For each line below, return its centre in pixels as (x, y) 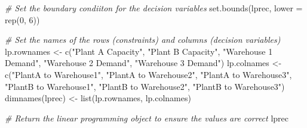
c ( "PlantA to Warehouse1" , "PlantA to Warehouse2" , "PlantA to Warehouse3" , (148, 74)
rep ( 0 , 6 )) (22, 19)
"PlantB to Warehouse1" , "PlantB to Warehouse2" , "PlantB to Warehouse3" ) (145, 86)
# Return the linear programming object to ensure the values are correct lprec (147, 118)
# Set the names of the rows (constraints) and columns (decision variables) (143, 40)
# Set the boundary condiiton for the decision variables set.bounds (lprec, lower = (154, 8)
